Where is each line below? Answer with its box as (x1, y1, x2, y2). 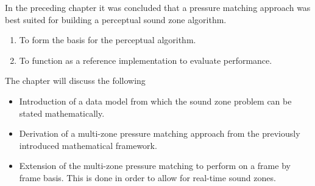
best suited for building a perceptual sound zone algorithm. (5, 13, 227, 26)
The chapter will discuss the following (5, 74, 146, 87)
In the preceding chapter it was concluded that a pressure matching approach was (5, 1, 311, 13)
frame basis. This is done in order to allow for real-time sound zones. (19, 171, 276, 184)
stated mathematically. (19, 106, 105, 119)
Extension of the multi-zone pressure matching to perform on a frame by (19, 159, 291, 172)
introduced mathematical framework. (19, 139, 157, 151)
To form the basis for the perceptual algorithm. (19, 33, 196, 46)
